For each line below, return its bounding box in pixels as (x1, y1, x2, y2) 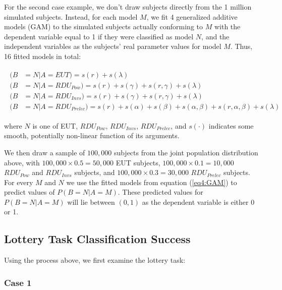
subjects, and (74, 167, 115, 178)
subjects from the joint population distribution (114, 147, 258, 157)
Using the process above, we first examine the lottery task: (4, 255, 186, 265)
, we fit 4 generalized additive (146, 11, 238, 22)
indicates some (208, 120, 254, 131)
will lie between (67, 196, 115, 207)
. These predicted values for (118, 187, 203, 197)
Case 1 (4, 276, 32, 288)
